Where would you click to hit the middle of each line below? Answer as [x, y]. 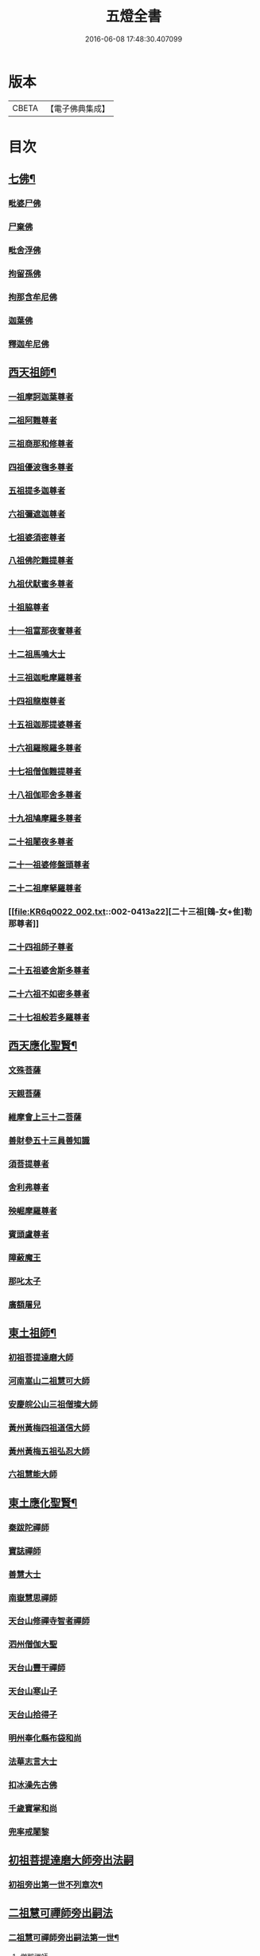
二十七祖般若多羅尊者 [49, 1017]
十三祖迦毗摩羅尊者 [45, 678]
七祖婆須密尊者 [37, 537]
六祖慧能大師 [33, 1475]
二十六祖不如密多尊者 [49, 994]
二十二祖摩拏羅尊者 [45, 888]
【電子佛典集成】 [78, 109]
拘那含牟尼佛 [33, 297]
